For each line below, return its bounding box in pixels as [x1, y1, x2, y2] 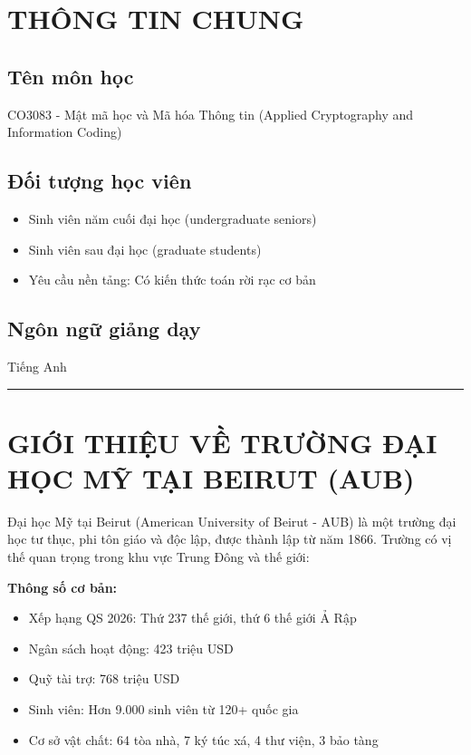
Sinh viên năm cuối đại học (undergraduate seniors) [28, 208, 317, 227]
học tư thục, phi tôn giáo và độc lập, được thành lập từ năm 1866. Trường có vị [7, 529, 452, 548]
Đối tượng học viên [7, 167, 192, 195]
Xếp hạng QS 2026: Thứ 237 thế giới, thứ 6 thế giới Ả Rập [28, 608, 357, 627]
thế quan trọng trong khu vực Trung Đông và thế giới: [7, 547, 310, 566]
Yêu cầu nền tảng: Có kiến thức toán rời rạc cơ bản [28, 270, 316, 289]
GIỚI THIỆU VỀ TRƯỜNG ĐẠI [7, 423, 437, 460]
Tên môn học [7, 62, 134, 90]
